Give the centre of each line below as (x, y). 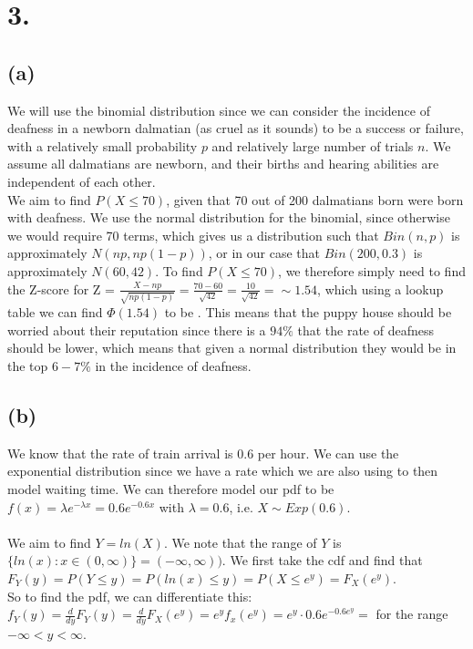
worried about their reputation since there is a (137, 330)
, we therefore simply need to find (372, 270)
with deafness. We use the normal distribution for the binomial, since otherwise (229, 217)
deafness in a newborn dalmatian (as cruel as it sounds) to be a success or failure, (236, 128)
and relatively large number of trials (313, 145)
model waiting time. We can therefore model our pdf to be (171, 488)
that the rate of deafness (365, 330)
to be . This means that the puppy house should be (308, 312)
